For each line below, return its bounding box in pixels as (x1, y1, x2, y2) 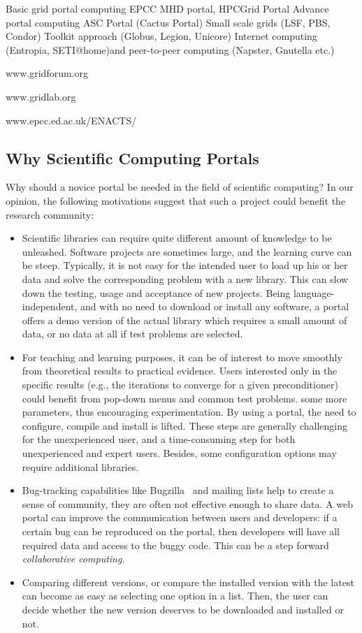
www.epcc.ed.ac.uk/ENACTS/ (6, 112, 137, 127)
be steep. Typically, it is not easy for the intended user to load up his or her (22, 258, 348, 272)
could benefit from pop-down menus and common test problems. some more (22, 391, 347, 405)
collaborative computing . (22, 551, 125, 566)
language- (293, 285, 335, 300)
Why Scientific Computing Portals (6, 147, 259, 168)
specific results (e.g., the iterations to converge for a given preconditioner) (22, 377, 338, 392)
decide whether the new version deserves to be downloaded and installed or (22, 602, 344, 616)
